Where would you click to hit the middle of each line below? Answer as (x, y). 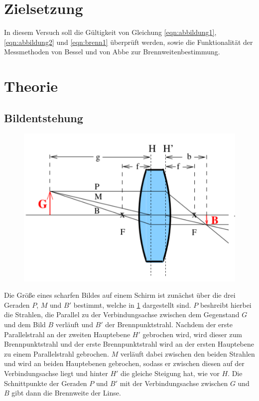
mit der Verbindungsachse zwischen (174, 383)
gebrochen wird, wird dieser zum (192, 334)
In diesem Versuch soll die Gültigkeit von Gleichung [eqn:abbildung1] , (110, 32)
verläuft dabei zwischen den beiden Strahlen (188, 353)
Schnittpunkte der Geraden (46, 383)
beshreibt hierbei (226, 304)
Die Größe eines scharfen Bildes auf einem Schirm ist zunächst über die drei (120, 295)
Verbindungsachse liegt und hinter (56, 373)
